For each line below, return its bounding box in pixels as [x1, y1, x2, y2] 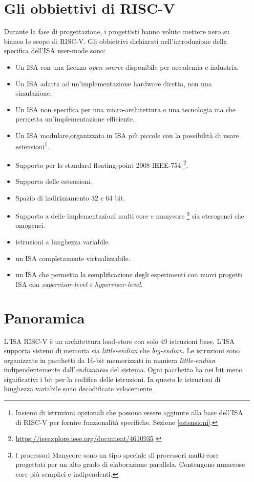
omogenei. [15, 220, 45, 230]
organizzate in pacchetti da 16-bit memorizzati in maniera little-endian [4, 355, 215, 365]
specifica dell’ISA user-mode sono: [4, 45, 106, 56]
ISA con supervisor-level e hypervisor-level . [15, 279, 143, 289]
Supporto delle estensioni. [15, 176, 92, 186]
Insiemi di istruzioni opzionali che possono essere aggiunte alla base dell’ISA [15, 407, 243, 418]
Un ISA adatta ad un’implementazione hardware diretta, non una [15, 78, 212, 88]
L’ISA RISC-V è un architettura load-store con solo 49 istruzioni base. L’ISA [4, 336, 234, 346]
